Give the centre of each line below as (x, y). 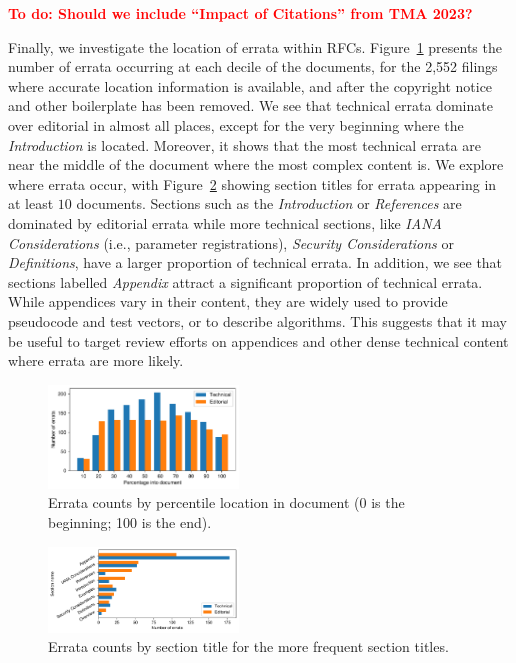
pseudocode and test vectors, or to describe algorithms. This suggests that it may (257, 320)
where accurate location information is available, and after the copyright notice (250, 85)
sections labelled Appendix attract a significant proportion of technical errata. (245, 281)
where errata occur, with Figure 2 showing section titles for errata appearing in (252, 183)
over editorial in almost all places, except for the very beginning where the (236, 124)
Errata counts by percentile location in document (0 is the (226, 502)
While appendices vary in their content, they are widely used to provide (228, 301)
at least (31, 203)
